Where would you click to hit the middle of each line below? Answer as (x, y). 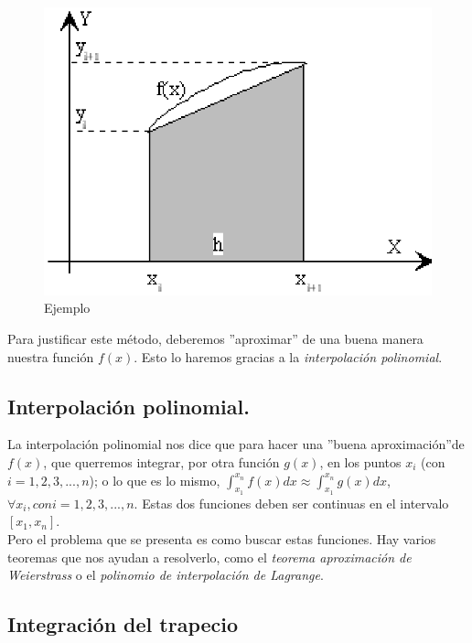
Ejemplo (67, 308)
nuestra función (51, 356)
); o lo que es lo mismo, (155, 480)
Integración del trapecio (123, 624)
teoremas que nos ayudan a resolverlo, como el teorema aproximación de (209, 557)
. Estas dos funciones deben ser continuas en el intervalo (291, 503)
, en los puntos (360, 462)
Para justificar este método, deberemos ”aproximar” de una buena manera (215, 339)
